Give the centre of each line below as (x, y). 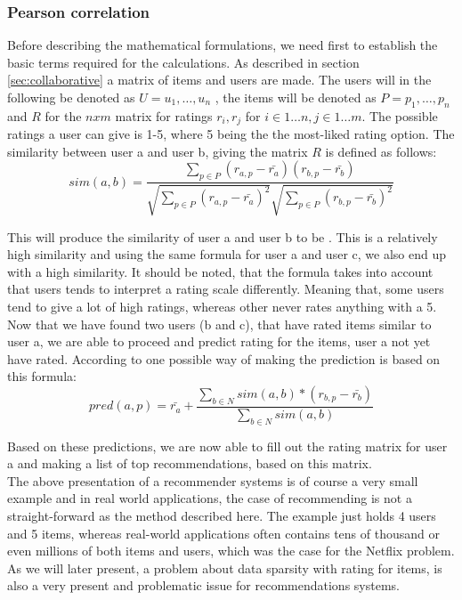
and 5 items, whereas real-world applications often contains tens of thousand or (223, 533)
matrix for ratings (164, 115)
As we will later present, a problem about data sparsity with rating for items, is (225, 568)
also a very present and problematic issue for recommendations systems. (203, 585)
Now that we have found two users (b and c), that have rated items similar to (219, 324)
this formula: (42, 376)
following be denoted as (71, 97)
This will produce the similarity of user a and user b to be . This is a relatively (223, 236)
